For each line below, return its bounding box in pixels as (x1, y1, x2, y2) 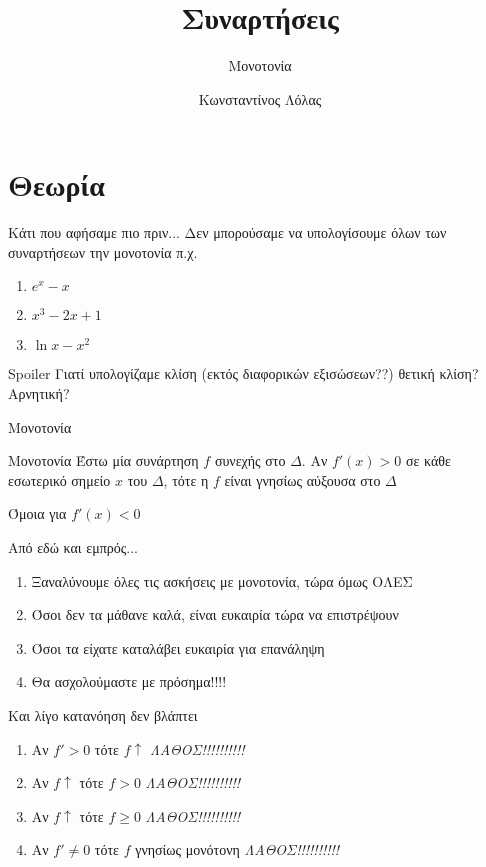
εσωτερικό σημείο (8, 469, 111, 490)
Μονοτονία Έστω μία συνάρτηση (8, 450, 199, 471)
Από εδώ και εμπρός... (8, 537, 138, 557)
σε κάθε (405, 450, 451, 471)
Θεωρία (8, 164, 105, 205)
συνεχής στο (214, 450, 286, 471)
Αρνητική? (8, 383, 70, 404)
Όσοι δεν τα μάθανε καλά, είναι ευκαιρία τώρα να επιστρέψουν (31, 604, 399, 625)
